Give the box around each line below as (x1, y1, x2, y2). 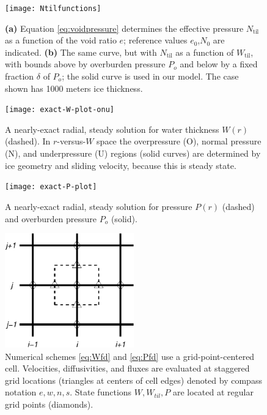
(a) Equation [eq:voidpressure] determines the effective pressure (5, 21, 244, 34)
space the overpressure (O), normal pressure (97, 135, 262, 148)
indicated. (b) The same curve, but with (5, 45, 157, 58)
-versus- (57, 135, 86, 148)
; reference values (123, 34, 188, 47)
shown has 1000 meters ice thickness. (5, 81, 143, 94)
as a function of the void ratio (5, 34, 117, 47)
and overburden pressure (5, 212, 97, 225)
